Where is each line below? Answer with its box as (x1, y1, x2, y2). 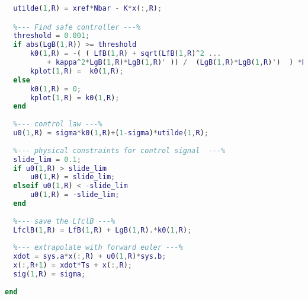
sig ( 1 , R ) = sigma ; (13, 270, 86, 279)
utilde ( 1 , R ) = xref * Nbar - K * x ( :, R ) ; (13, 4, 162, 12)
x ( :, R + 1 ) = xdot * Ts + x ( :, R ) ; (13, 261, 133, 270)
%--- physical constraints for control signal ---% (13, 146, 226, 155)
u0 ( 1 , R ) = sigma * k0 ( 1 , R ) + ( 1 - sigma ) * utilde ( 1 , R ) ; (13, 129, 208, 138)
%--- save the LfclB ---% (13, 217, 115, 225)
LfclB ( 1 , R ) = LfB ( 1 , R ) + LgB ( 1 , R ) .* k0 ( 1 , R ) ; (13, 225, 192, 234)
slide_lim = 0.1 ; (13, 155, 81, 164)
